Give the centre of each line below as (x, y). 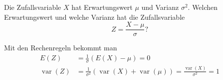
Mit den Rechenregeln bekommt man (61, 48)
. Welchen (203, 7)
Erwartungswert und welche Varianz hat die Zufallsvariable (95, 17)
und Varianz (160, 7)
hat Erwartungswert (102, 7)
